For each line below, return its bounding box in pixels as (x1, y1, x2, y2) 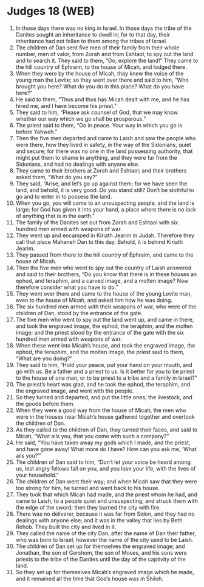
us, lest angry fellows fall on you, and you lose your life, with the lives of (15, 464, 196, 472)
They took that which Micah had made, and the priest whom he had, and (15, 491, 198, 498)
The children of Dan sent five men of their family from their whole (15, 44, 180, 51)
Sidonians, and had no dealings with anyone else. (15, 160, 140, 168)
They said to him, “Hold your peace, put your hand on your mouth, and (15, 361, 193, 368)
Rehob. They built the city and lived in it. (15, 523, 117, 530)
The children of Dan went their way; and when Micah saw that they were (15, 477, 197, 485)
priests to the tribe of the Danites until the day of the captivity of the (15, 555, 186, 563)
